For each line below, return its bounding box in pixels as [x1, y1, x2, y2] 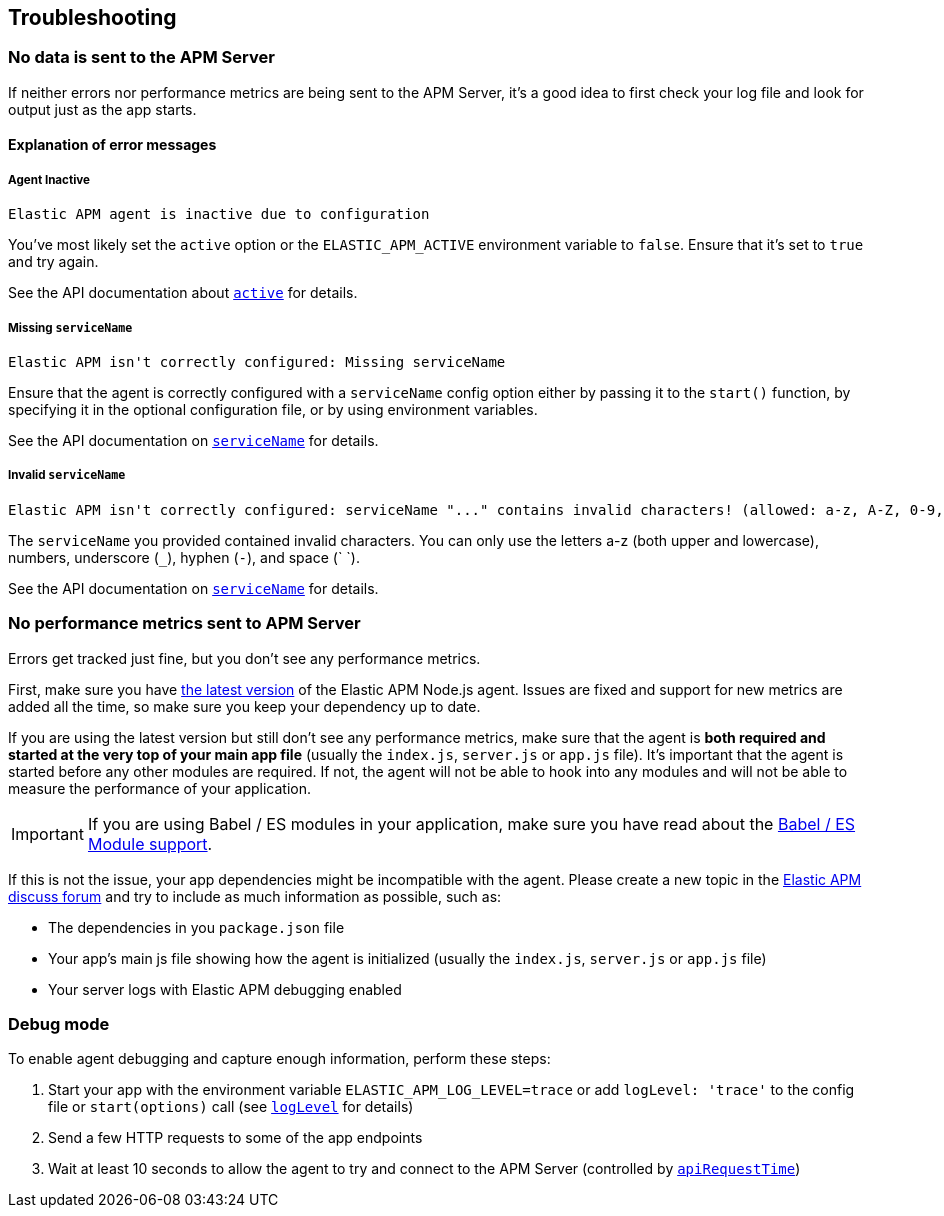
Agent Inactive [8, 172, 91, 187]
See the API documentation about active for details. [8, 284, 358, 302]
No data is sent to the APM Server [8, 47, 275, 68]
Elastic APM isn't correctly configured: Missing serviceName [8, 353, 506, 370]
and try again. [8, 253, 99, 271]
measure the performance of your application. [8, 779, 312, 797]
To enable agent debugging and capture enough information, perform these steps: [8, 1050, 551, 1068]
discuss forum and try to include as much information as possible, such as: [8, 887, 502, 905]
